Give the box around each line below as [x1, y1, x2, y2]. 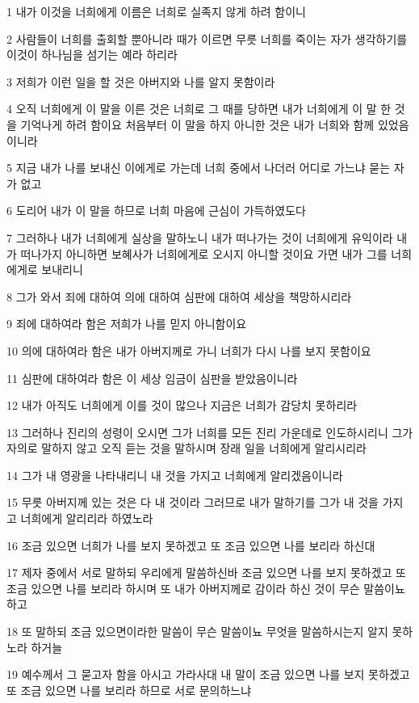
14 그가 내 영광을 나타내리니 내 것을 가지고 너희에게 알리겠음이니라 [6, 466, 343, 483]
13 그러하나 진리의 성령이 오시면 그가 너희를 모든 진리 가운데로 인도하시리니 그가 [6, 423, 413, 440]
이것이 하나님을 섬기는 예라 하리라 [6, 46, 178, 63]
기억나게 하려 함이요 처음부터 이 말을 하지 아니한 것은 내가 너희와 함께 [20, 116, 375, 133]
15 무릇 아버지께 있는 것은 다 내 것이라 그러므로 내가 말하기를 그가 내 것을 [6, 494, 379, 511]
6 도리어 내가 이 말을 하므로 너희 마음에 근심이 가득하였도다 [6, 202, 306, 219]
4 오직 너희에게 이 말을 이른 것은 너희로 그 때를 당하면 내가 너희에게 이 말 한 [6, 100, 392, 117]
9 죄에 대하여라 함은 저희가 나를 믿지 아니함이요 [6, 315, 247, 332]
